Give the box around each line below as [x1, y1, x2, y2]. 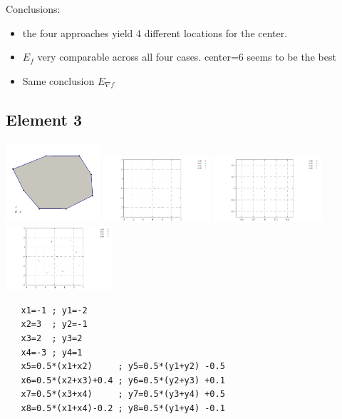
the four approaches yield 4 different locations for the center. [22, 25, 288, 40]
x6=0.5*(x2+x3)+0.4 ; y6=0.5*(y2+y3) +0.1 [21, 375, 225, 385]
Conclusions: [6, 1, 61, 16]
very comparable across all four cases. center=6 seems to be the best [37, 49, 336, 64]
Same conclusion [22, 73, 95, 88]
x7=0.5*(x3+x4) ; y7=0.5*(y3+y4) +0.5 [21, 389, 225, 400]
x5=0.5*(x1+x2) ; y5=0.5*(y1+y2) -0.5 [21, 361, 225, 372]
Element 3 [6, 108, 83, 130]
